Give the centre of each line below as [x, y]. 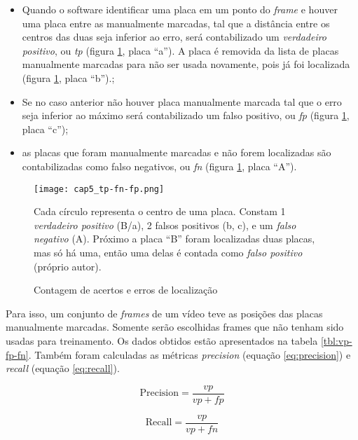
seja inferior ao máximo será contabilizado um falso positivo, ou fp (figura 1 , [186, 115]
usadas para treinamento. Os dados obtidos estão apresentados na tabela [162, 340]
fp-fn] [17, 354]
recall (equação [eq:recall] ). [63, 368]
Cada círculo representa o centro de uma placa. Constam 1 [160, 211]
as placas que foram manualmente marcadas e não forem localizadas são [177, 152]
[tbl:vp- [336, 340]
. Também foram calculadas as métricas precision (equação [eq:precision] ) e [190, 354]
